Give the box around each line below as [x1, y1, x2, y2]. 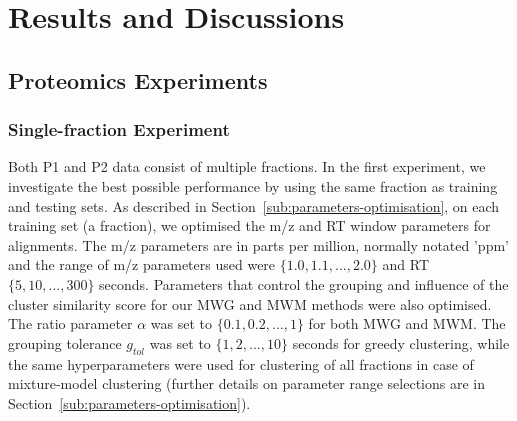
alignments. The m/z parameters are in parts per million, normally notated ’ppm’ [8, 234, 509, 255]
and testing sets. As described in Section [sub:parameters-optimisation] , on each [8, 195, 500, 216]
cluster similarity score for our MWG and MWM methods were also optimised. [8, 293, 492, 314]
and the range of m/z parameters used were [8, 254, 276, 275]
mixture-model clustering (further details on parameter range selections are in [8, 373, 486, 394]
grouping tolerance [8, 332, 122, 353]
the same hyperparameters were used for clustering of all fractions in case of [8, 353, 474, 374]
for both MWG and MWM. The [308, 313, 506, 334]
